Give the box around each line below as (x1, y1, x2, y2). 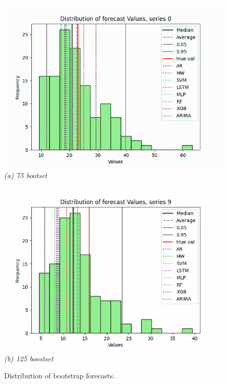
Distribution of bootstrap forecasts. (4, 370, 115, 381)
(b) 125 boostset (4, 353, 53, 363)
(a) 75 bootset (4, 169, 47, 180)
